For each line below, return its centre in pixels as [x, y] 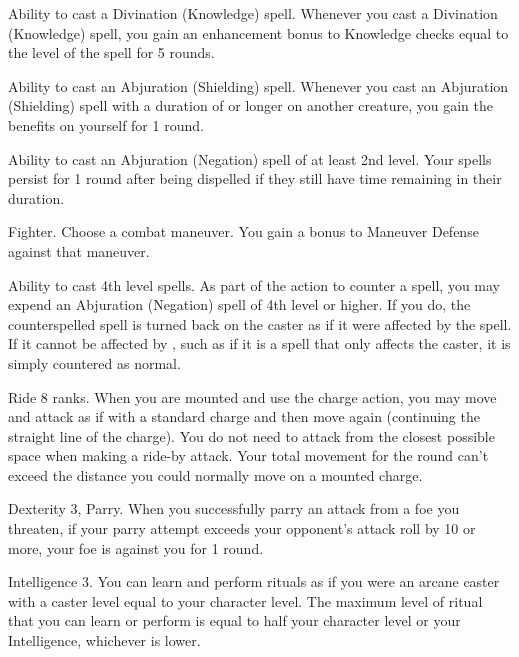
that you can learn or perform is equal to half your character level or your [234, 620]
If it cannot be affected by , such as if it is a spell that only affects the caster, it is [259, 343]
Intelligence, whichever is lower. [104, 640]
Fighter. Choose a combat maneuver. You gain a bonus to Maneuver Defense [243, 231]
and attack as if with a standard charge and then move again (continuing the [244, 416]
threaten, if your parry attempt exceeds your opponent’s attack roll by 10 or [242, 528]
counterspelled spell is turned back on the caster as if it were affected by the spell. [260, 323]
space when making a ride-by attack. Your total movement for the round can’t [248, 455]
